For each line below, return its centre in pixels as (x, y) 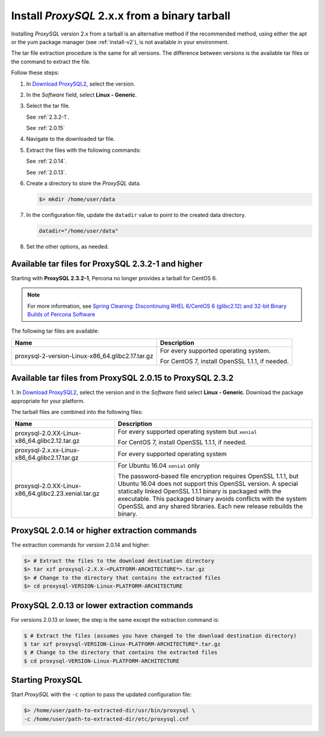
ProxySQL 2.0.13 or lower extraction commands (102, 605)
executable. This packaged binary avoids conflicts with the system (212, 498)
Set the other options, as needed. (68, 246)
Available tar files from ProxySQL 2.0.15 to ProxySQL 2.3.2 (122, 378)
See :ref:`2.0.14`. (47, 161)
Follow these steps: (35, 73)
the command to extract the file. (51, 61)
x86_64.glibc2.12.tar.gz (47, 441)
